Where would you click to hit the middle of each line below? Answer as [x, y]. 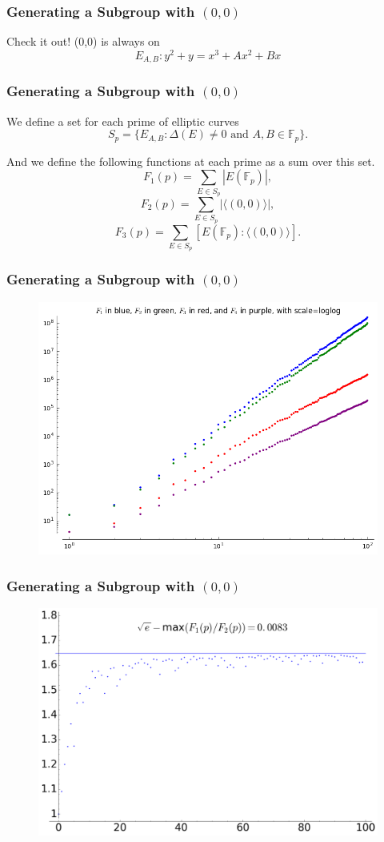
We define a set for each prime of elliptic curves [123, 121]
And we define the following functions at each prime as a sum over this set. [191, 161]
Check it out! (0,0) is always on [83, 41]
